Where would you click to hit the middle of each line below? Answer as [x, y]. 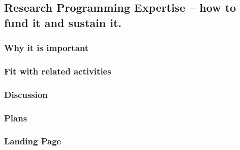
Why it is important [47, 48]
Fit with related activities [58, 71]
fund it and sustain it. [63, 22]
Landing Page [33, 141]
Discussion [26, 94]
